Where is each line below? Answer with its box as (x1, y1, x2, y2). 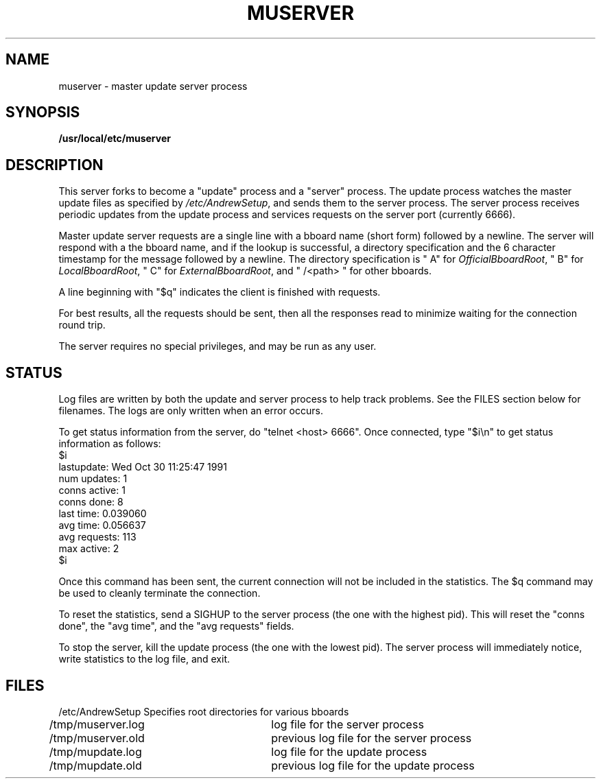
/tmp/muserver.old (49, 730, 145, 745)
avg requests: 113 (58, 531, 137, 543)
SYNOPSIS (5, 104, 80, 121)
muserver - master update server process (58, 80, 248, 92)
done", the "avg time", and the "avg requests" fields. (58, 620, 294, 632)
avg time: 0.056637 (58, 519, 146, 532)
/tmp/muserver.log (49, 717, 145, 731)
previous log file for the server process (271, 730, 472, 745)
